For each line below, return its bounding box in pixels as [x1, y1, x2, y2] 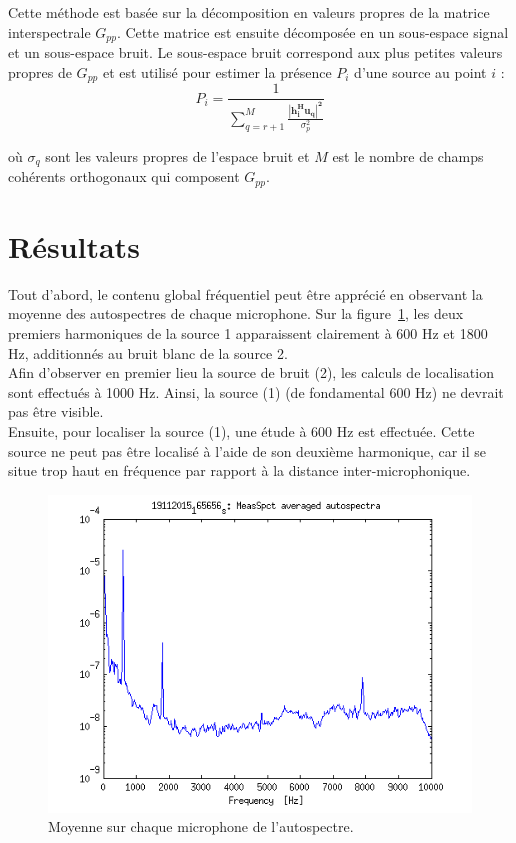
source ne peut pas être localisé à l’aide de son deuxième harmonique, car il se [8, 440, 487, 461]
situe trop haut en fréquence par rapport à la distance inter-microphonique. [8, 460, 471, 481]
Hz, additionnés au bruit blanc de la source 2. [8, 342, 288, 363]
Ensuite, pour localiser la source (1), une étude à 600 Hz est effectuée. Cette [8, 420, 475, 441]
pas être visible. [8, 401, 104, 422]
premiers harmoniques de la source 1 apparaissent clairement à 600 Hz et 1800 [8, 322, 488, 343]
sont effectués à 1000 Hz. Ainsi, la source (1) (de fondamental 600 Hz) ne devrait [8, 381, 504, 402]
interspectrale [8, 21, 91, 42]
